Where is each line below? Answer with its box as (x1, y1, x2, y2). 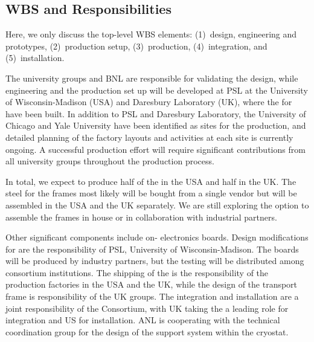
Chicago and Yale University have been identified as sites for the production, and (5, 119, 306, 132)
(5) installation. (5, 51, 65, 64)
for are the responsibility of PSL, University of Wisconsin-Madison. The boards (5, 242, 299, 255)
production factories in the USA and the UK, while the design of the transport (5, 278, 298, 291)
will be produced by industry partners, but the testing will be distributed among (5, 254, 304, 267)
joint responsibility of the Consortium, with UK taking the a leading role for (5, 302, 289, 314)
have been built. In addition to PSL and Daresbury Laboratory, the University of (5, 107, 306, 120)
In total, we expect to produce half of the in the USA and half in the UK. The (5, 175, 296, 187)
